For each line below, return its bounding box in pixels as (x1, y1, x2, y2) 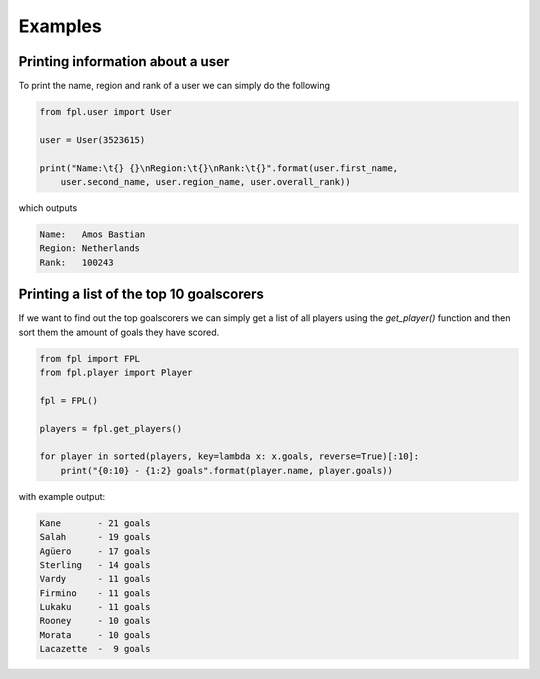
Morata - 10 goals (39, 629, 151, 640)
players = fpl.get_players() (39, 423, 183, 434)
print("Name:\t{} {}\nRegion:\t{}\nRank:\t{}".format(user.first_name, (39, 162, 399, 174)
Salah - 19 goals (39, 531, 151, 543)
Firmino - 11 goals (39, 587, 151, 599)
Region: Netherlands (39, 243, 140, 254)
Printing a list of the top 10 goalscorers (18, 286, 265, 303)
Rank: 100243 (39, 256, 114, 268)
